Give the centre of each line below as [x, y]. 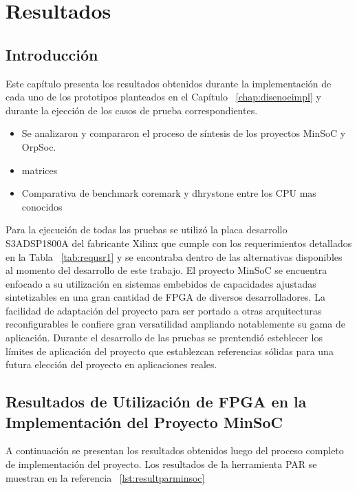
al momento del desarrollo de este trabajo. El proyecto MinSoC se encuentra [166, 270]
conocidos [42, 206]
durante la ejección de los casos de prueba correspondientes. [132, 110]
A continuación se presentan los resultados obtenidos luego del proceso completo [175, 450]
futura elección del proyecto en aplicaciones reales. [111, 364]
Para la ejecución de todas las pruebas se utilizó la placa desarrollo [147, 230]
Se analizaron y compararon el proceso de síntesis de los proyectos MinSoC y [184, 133]
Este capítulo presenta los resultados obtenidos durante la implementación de [169, 83]
